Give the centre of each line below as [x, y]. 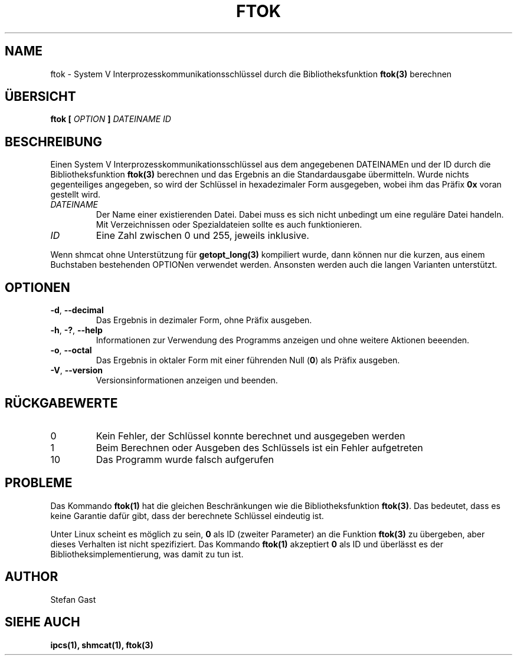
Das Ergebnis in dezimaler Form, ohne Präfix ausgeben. [204, 320]
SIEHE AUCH [42, 622]
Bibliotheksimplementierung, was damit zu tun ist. [147, 554]
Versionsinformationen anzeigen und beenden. [187, 380]
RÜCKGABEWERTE [61, 403]
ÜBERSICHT [40, 97]
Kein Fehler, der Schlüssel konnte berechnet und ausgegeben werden [251, 436]
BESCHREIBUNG [54, 142]
